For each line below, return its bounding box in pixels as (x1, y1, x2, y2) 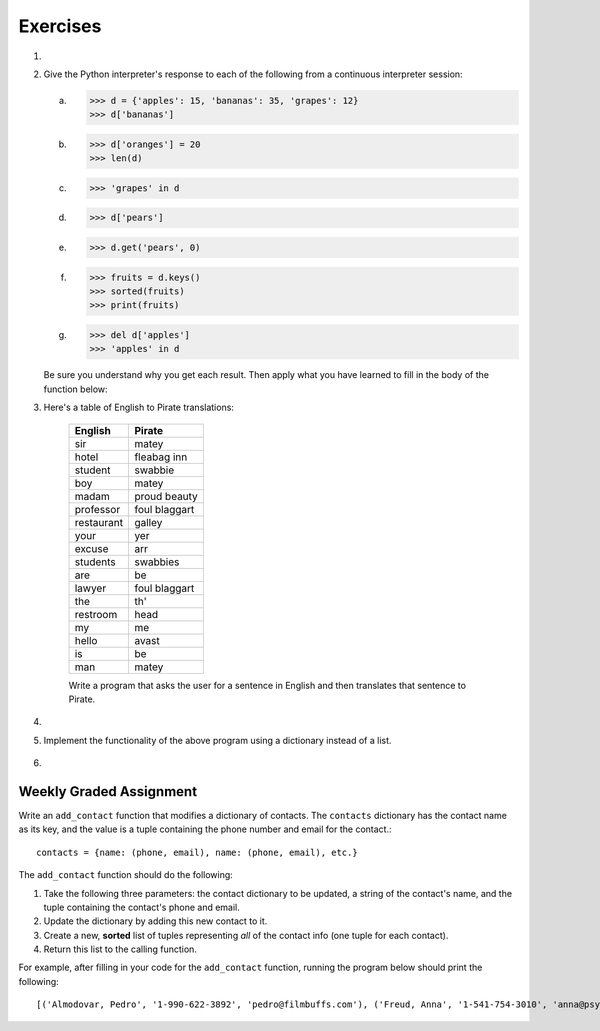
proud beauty (134, 489, 199, 503)
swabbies (134, 555, 180, 569)
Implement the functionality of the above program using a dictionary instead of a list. (43, 734, 392, 746)
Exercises (18, 15, 102, 37)
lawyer (74, 581, 107, 595)
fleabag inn (134, 450, 188, 464)
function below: (43, 383, 109, 395)
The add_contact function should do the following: (18, 869, 234, 881)
